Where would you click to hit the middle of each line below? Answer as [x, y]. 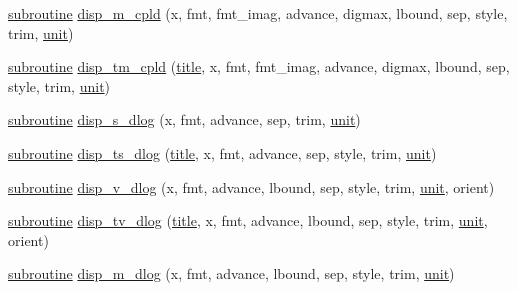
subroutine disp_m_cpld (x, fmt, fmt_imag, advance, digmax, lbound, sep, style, [258, 13]
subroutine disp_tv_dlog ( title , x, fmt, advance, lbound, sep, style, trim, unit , [248, 220]
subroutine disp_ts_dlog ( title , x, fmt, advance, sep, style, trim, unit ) [222, 152]
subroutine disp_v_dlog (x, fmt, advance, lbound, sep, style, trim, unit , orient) [251, 186]
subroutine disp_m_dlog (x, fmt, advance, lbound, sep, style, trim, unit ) [231, 273]
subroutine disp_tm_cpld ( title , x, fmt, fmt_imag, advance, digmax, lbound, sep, [259, 66]
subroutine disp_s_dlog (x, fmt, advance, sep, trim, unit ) [184, 119]
